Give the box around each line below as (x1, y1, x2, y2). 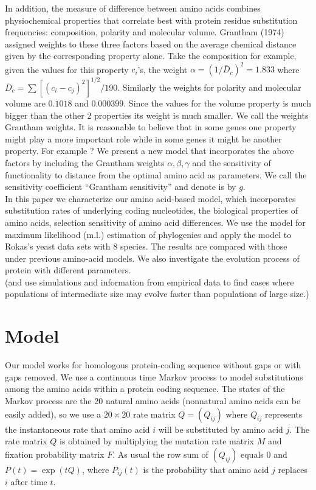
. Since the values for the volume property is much (123, 96, 311, 109)
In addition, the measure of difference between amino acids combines (5, 2, 261, 14)
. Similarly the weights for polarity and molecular (117, 80, 301, 93)
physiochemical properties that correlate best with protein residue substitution (5, 13, 298, 26)
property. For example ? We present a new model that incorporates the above (5, 144, 294, 157)
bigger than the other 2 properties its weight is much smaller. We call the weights (5, 108, 309, 121)
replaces (278, 463, 307, 475)
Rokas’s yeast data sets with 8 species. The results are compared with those (5, 240, 287, 253)
